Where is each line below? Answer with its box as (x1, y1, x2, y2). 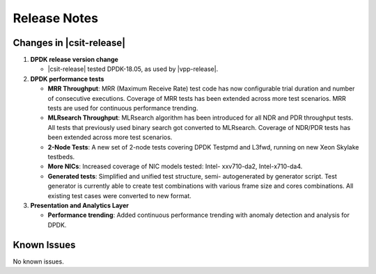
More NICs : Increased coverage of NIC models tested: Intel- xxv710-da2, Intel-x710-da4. (47, 162, 303, 170)
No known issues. (13, 257, 64, 266)
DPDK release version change (30, 56, 118, 64)
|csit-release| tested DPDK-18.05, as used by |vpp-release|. (47, 65, 219, 73)
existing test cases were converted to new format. (47, 191, 191, 200)
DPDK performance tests (30, 74, 104, 83)
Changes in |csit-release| (13, 37, 126, 49)
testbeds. (47, 152, 75, 161)
